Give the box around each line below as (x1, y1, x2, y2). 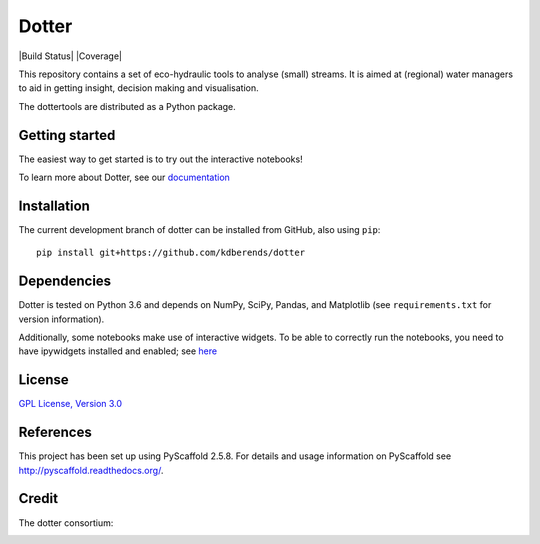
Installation (18, 197, 90, 214)
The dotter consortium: (18, 516, 114, 529)
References (18, 424, 92, 441)
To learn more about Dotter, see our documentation (18, 171, 230, 184)
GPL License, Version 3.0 (18, 398, 123, 410)
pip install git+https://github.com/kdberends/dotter (36, 247, 305, 259)
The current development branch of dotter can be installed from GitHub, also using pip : (18, 223, 381, 235)
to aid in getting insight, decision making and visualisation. (18, 82, 259, 94)
